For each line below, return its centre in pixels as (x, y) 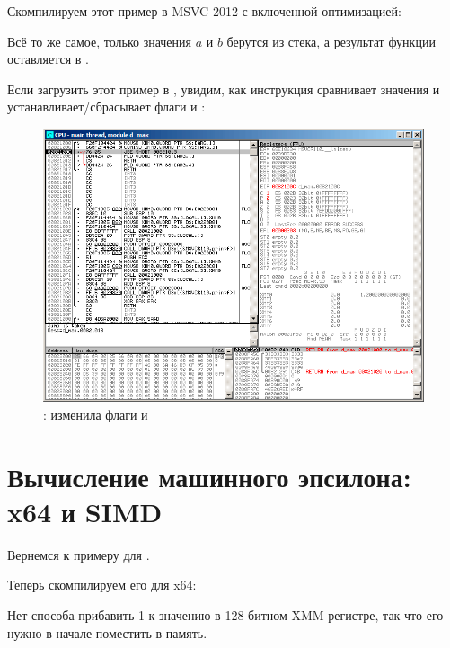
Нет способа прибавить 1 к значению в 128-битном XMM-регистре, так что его (225, 614)
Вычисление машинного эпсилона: (209, 476)
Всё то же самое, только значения (100, 41)
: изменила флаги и (96, 414)
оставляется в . (48, 59)
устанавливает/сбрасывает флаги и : (106, 107)
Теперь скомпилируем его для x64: (102, 585)
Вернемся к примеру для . (79, 554)
